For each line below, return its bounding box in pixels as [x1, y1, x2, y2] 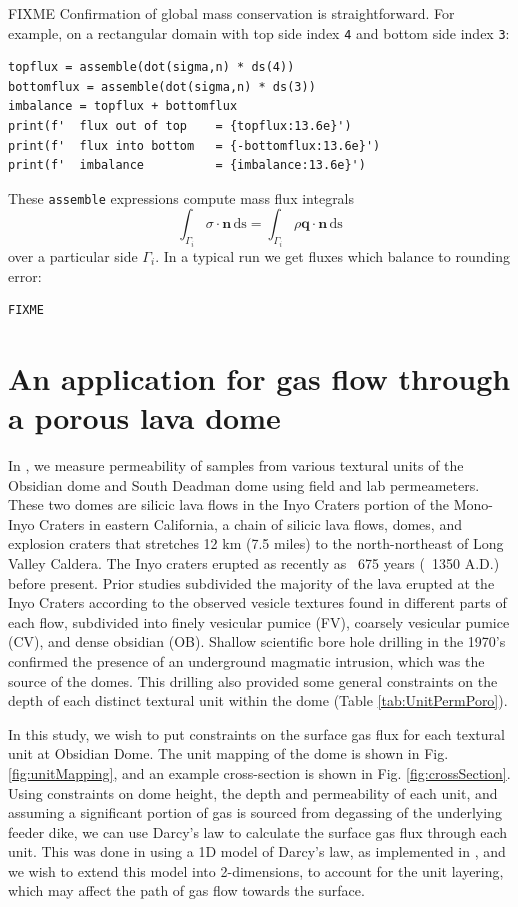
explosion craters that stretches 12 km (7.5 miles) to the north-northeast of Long [8, 533, 504, 554]
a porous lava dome [8, 397, 281, 438]
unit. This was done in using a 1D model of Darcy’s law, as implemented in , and [8, 841, 506, 862]
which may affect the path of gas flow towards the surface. [8, 880, 365, 901]
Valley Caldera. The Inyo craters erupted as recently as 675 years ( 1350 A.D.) [8, 552, 500, 573]
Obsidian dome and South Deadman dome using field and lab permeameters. [8, 474, 480, 495]
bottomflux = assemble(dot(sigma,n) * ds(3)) [8, 79, 316, 94]
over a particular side [8, 245, 138, 266]
